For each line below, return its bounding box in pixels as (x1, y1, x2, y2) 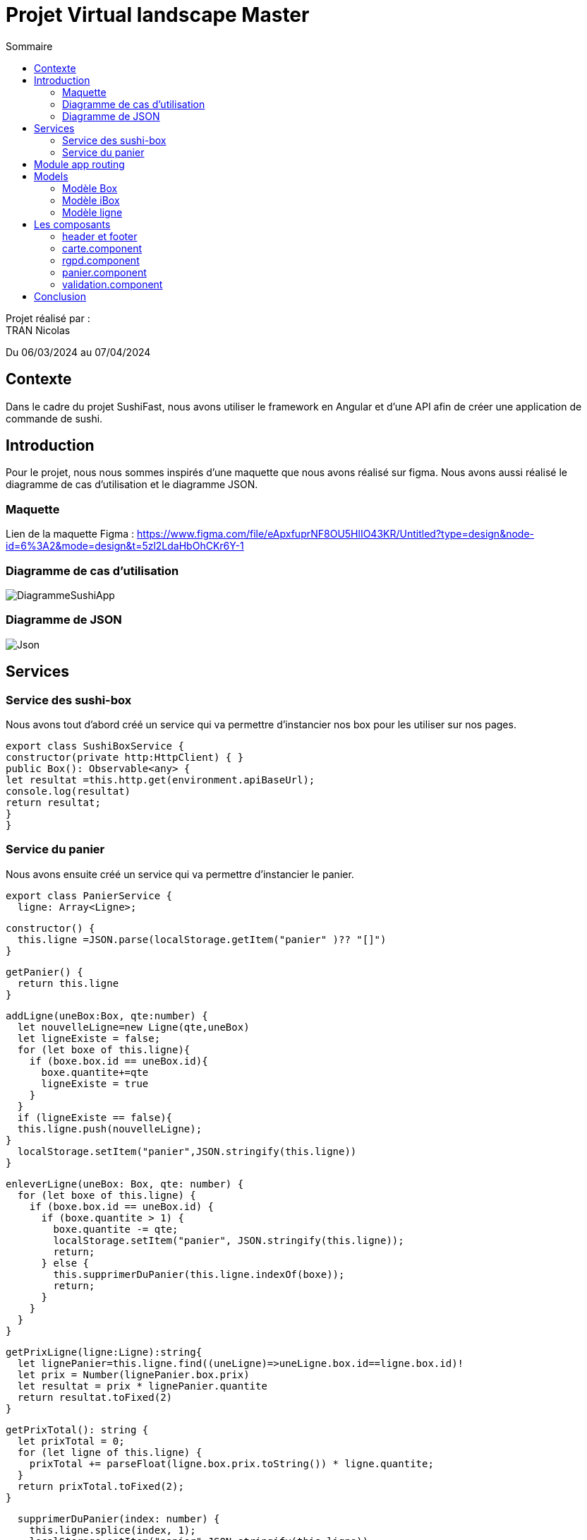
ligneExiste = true (41, 1077, 149, 1089)
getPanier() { (6, 966, 83, 978)
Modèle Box (62, 182, 118, 194)
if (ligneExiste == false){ (17, 1111, 173, 1123)
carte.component (62, 242, 143, 254)
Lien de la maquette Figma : (6, 528, 135, 540)
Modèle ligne (62, 206, 123, 218)
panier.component (62, 266, 147, 278)
